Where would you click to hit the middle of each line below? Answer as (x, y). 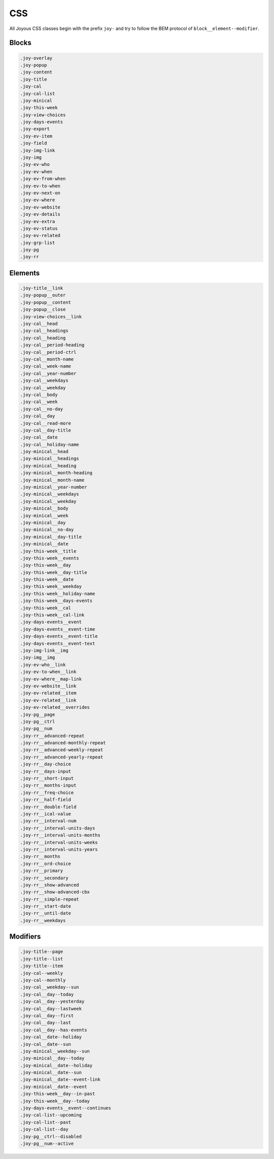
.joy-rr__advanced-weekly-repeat (62, 750)
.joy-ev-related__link (48, 700)
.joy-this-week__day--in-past (58, 1094)
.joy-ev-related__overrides (55, 707)
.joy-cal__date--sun (45, 1044)
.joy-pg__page (38, 714)
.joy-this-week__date (47, 579)
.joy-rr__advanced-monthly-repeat (63, 743)
